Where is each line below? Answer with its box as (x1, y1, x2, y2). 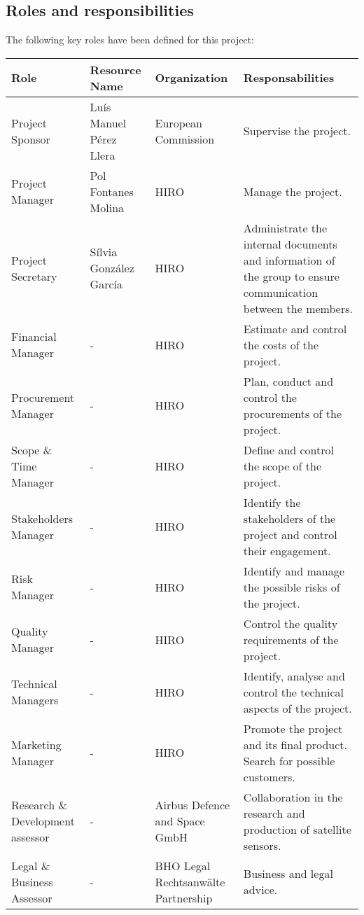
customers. (243, 768, 295, 785)
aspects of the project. (243, 699, 352, 716)
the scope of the (243, 457, 322, 474)
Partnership (155, 889, 213, 906)
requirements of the (243, 631, 339, 648)
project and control (243, 526, 337, 543)
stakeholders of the (243, 510, 336, 526)
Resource (90, 61, 141, 78)
